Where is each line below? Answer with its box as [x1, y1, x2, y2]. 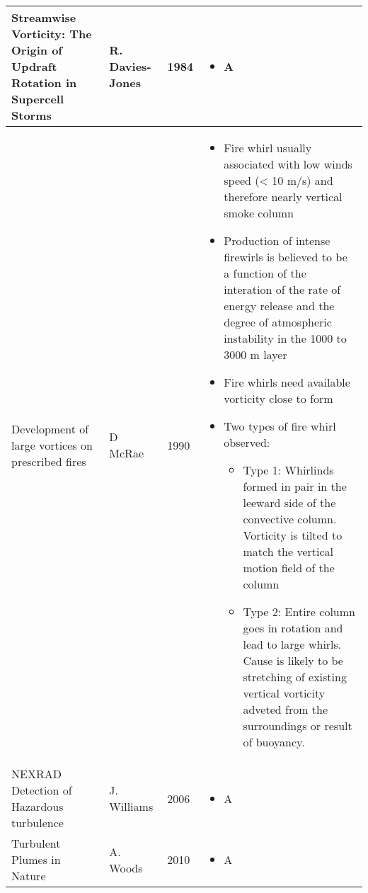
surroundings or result [243, 717, 352, 734]
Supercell [11, 91, 64, 107]
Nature [11, 868, 46, 884]
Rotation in [11, 74, 77, 91]
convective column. [243, 511, 337, 527]
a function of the [224, 265, 306, 281]
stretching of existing [243, 669, 347, 685]
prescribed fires [11, 453, 86, 470]
